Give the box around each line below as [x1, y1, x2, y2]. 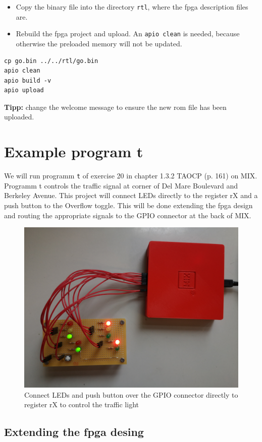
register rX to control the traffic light [24, 399, 139, 410]
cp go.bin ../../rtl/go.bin [4, 57, 98, 65]
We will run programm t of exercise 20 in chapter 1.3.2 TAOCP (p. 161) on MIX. [4, 170, 257, 181]
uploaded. [4, 111, 34, 122]
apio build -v [4, 77, 51, 84]
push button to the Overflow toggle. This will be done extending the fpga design [4, 200, 253, 211]
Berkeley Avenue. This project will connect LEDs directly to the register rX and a [4, 190, 258, 201]
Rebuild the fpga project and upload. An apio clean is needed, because [16, 28, 240, 39]
